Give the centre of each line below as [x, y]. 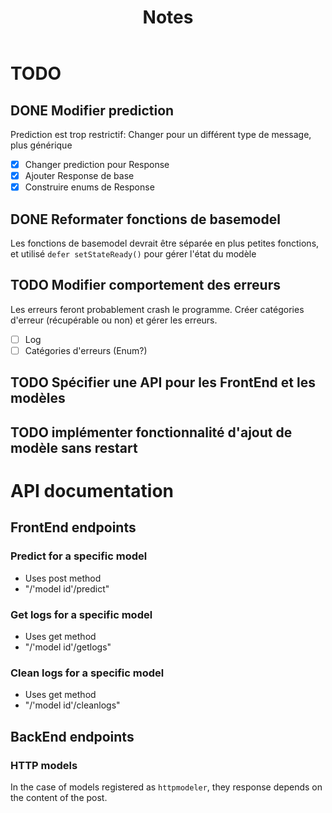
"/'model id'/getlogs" [68, 647]
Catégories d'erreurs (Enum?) [86, 350]
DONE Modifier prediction [92, 110]
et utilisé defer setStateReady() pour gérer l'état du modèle [133, 254]
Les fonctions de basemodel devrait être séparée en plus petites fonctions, [165, 243]
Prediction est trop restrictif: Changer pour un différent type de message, [161, 134]
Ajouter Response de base [79, 176]
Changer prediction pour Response [97, 164]
